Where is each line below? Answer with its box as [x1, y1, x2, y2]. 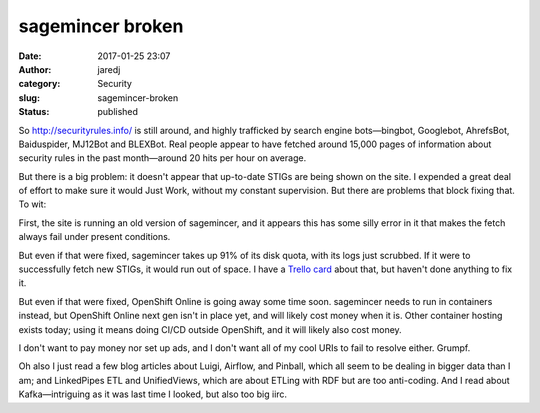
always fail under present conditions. [18, 231, 171, 243]
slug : [18, 91, 40, 104]
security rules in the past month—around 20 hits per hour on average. [18, 152, 307, 164]
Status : [18, 106, 50, 118]
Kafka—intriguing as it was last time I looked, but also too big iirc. [18, 388, 288, 400]
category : [18, 78, 61, 90]
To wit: [18, 198, 47, 210]
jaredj [97, 63, 121, 75]
